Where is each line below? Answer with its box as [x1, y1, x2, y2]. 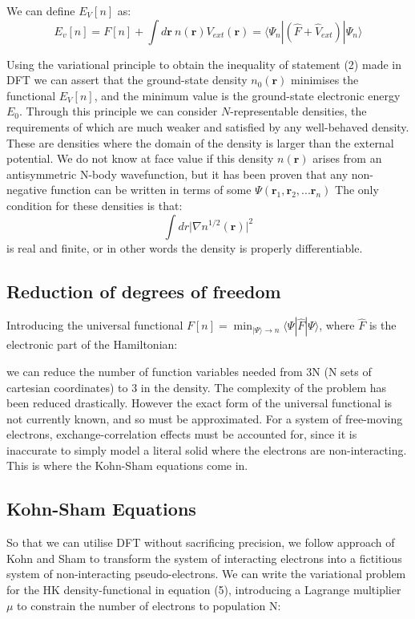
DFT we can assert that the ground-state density [6, 71, 248, 88]
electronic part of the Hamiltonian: [6, 336, 178, 353]
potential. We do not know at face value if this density [6, 150, 274, 167]
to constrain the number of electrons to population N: [17, 597, 281, 613]
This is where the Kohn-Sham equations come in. [6, 457, 248, 474]
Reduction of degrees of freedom [6, 278, 281, 303]
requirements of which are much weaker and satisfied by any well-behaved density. [6, 118, 409, 135]
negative [6, 181, 47, 198]
